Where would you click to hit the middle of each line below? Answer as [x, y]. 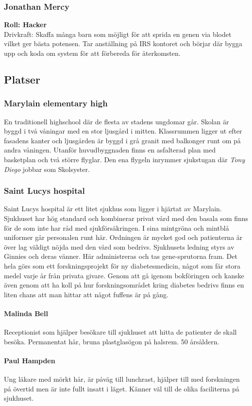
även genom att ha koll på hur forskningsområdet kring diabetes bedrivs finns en [124, 285]
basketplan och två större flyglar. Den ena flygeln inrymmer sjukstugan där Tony [125, 159]
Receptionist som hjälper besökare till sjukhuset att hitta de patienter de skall [120, 332]
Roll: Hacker [25, 25]
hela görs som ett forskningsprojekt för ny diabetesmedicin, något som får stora [122, 265]
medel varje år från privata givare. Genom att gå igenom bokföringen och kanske [124, 275]
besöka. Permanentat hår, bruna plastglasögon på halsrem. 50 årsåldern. [112, 341]
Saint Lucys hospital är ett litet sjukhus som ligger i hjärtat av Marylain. [113, 209]
